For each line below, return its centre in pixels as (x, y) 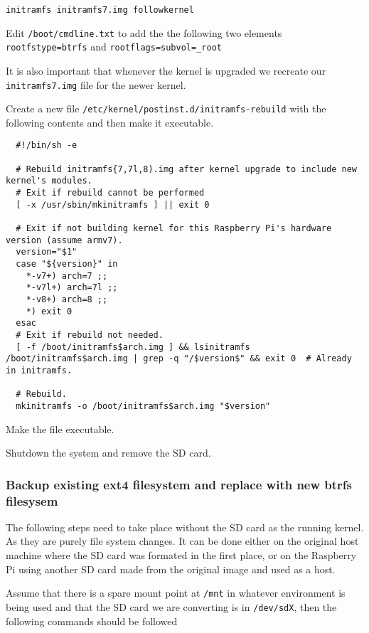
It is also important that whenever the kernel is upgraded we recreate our (166, 70)
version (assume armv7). (64, 240)
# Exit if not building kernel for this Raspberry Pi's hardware (174, 229)
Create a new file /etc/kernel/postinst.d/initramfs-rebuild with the (166, 108)
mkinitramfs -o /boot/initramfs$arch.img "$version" (143, 406)
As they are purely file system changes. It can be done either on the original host (182, 541)
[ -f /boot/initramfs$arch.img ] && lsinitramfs (133, 347)
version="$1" (47, 252)
